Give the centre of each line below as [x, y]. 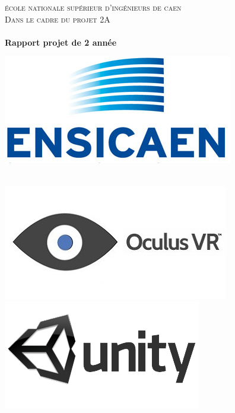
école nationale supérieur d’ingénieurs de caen [93, 7]
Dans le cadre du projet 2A [58, 19]
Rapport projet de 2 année [61, 42]
